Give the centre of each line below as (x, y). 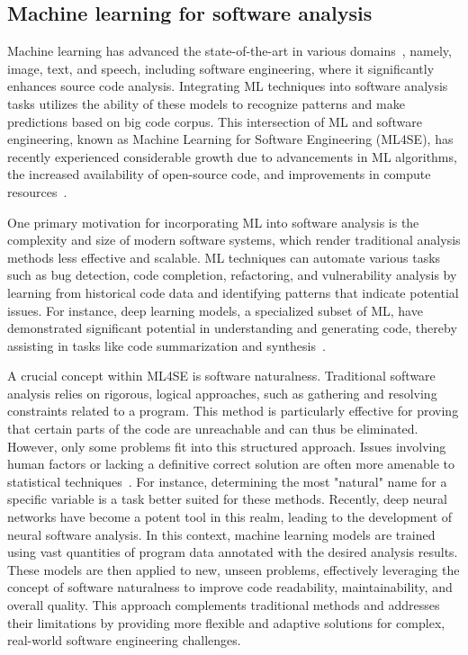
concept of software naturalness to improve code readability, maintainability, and (230, 587)
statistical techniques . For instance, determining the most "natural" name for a (227, 481)
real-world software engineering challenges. (124, 640)
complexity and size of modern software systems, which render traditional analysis (234, 240)
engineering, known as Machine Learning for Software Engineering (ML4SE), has (230, 139)
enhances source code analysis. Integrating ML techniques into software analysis (228, 86)
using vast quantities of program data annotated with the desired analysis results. (233, 552)
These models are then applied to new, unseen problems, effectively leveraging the (234, 569)
